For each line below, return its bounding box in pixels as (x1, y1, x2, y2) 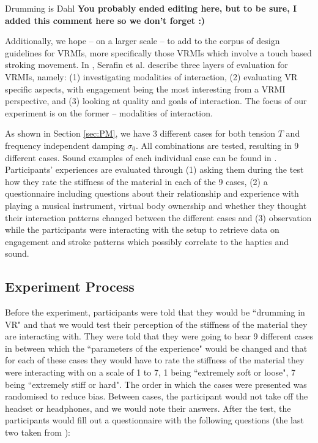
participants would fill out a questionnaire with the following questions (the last (5, 414, 304, 426)
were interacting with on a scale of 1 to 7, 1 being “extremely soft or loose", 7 (5, 366, 295, 379)
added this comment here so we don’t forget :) (5, 13, 205, 26)
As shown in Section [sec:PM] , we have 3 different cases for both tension (5, 127, 276, 140)
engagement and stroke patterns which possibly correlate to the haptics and (5, 235, 289, 248)
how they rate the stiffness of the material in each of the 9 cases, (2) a (5, 175, 268, 187)
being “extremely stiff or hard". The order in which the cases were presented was (5, 377, 307, 390)
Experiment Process (5, 277, 135, 296)
